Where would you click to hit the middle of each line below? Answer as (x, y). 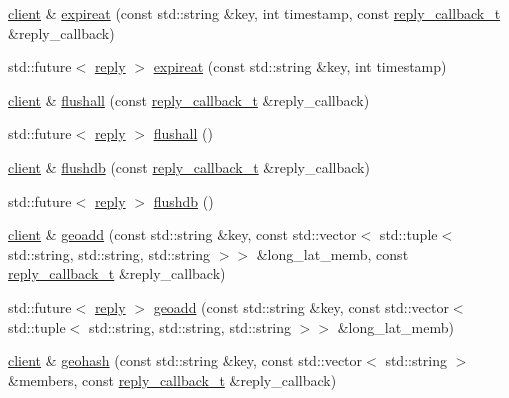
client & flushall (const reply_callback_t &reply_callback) (189, 99)
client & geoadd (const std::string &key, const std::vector (182, 234)
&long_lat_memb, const (332, 253)
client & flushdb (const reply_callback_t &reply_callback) (189, 166)
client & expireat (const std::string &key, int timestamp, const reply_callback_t (254, 13)
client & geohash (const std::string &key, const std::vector (185, 360)
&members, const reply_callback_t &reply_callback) (172, 379)
